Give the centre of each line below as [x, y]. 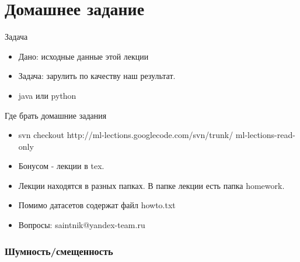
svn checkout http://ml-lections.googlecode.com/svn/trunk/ [126, 135]
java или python [47, 95]
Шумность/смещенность [59, 251]
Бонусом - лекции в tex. [61, 166]
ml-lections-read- [265, 135]
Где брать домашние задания [56, 115]
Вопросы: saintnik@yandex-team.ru [82, 225]
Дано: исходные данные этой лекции [83, 56]
